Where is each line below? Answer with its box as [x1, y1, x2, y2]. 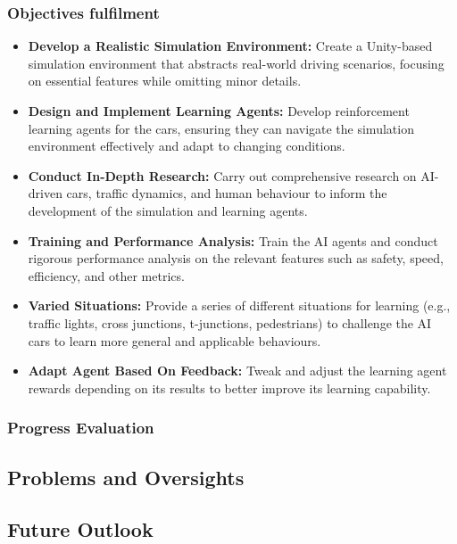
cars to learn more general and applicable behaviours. [28, 331, 321, 350]
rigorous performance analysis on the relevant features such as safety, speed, [28, 249, 444, 268]
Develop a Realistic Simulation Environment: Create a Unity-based [28, 37, 433, 55]
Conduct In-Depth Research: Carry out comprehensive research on [28, 166, 417, 185]
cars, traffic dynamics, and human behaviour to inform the [66, 184, 387, 202]
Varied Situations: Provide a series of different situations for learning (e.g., [28, 296, 451, 315]
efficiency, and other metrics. [28, 266, 185, 284]
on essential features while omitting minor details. [28, 71, 302, 90]
